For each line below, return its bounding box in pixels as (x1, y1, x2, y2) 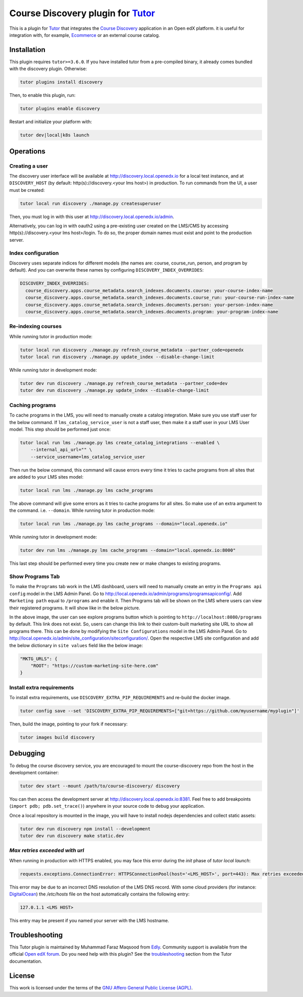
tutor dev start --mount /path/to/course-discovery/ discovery (20, 783, 180, 789)
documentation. (9, 958, 42, 964)
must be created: (9, 187, 45, 193)
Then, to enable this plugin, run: (9, 92, 76, 98)
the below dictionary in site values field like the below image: (9, 642, 143, 648)
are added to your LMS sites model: (9, 474, 83, 480)
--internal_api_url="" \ (30, 447, 92, 453)
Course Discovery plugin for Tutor (9, 8, 156, 19)
